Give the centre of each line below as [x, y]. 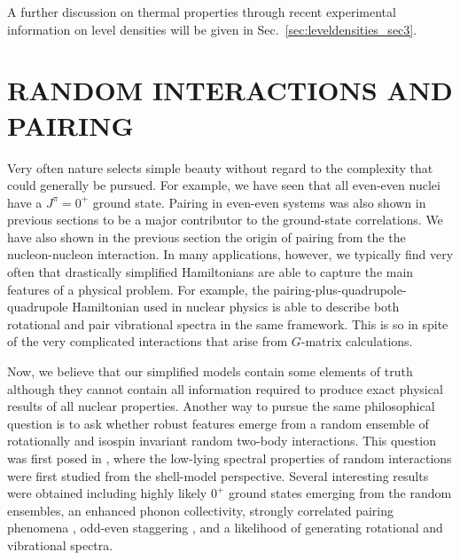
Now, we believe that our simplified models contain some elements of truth [210, 371]
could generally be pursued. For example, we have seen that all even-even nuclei [224, 185]
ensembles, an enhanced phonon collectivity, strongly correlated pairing [200, 510]
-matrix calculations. [357, 341]
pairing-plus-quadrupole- [340, 289]
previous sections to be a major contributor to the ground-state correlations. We [225, 220]
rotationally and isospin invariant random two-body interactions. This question [222, 441]
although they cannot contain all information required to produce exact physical [225, 388]
